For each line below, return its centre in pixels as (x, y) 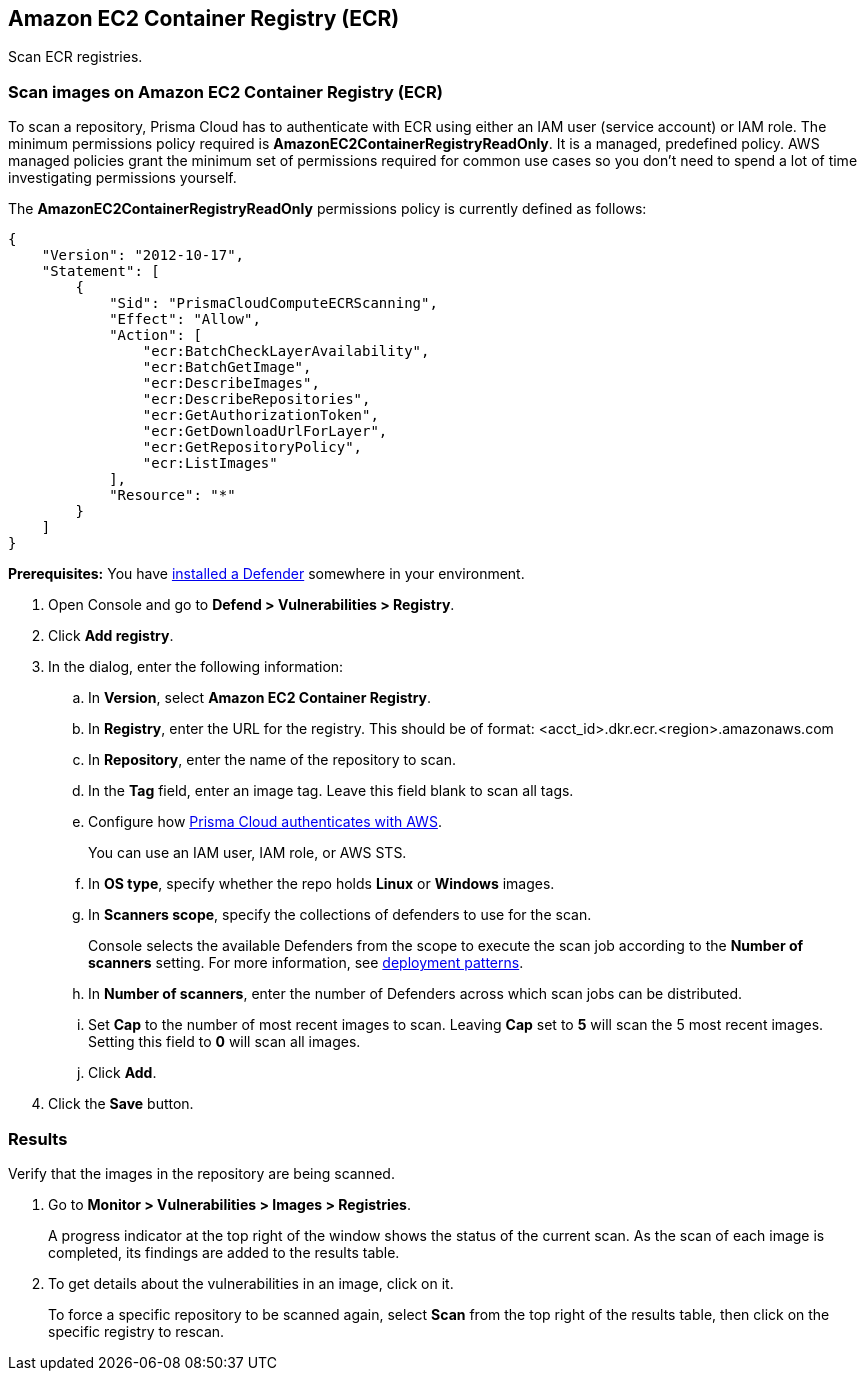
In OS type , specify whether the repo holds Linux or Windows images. (321, 884)
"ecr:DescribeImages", (231, 383)
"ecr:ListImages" (210, 463)
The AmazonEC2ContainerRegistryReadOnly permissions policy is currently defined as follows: (327, 209)
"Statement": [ (100, 271)
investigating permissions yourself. (122, 178)
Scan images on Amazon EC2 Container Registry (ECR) (225, 91)
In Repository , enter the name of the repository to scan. (272, 760)
